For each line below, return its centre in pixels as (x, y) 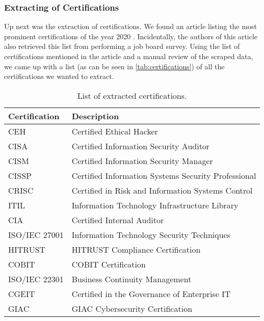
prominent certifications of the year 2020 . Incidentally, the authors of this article (131, 36)
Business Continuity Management (131, 279)
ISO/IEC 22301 (36, 279)
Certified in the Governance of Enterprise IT (151, 293)
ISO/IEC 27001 (36, 234)
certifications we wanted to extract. (59, 76)
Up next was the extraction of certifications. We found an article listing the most (130, 26)
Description (95, 116)
